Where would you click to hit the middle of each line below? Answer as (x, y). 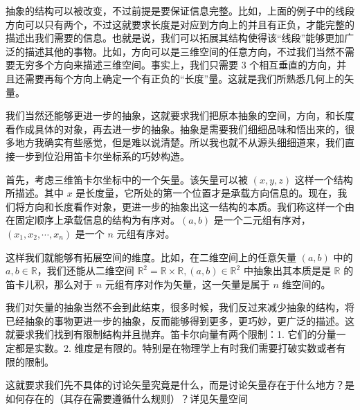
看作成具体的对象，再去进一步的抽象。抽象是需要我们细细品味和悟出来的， (175, 128)
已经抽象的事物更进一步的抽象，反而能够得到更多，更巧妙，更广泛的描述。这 (180, 320)
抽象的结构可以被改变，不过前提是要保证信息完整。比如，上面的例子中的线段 (180, 10)
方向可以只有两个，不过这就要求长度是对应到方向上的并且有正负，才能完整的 (180, 24)
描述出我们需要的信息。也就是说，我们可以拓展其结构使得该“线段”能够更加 (175, 38)
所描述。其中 (35, 193)
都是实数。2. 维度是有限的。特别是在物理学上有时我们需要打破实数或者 (175, 348)
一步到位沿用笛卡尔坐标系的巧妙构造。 (102, 155)
